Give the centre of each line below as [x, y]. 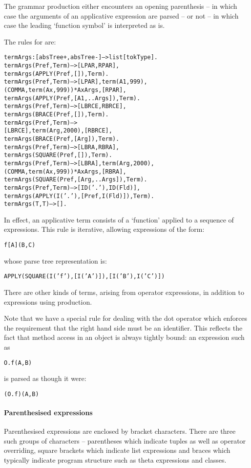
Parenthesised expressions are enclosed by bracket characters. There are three [120, 431]
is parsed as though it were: [45, 378]
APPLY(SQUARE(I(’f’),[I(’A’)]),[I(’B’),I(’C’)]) [84, 277]
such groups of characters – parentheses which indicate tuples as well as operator [125, 440]
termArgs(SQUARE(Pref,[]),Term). [58, 155]
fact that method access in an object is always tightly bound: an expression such [124, 337]
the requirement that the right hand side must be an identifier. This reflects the [123, 327]
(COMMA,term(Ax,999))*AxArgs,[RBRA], [65, 171]
